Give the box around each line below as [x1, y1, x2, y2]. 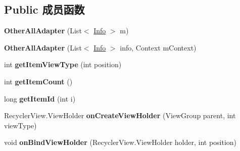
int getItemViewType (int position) [4, 59, 122, 70]
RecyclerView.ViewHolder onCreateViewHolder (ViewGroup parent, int [4, 110, 236, 121]
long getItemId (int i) [4, 93, 76, 104]
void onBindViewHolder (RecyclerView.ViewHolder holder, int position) [4, 137, 237, 147]
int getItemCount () [4, 76, 73, 86]
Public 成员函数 [4, 2, 85, 17]
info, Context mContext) [120, 42, 197, 53]
